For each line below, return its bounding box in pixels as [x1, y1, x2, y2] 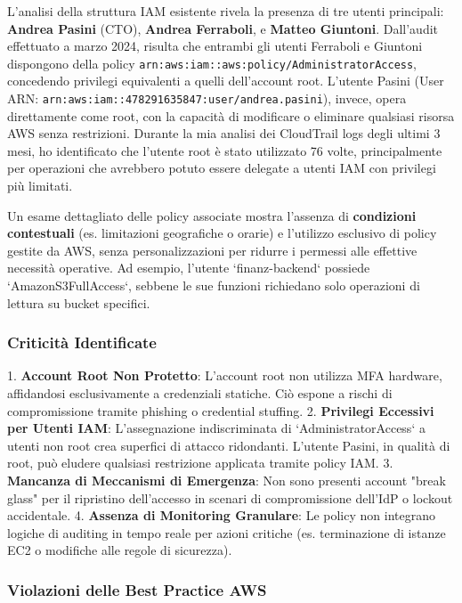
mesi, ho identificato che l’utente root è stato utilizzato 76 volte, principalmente [7, 141, 442, 159]
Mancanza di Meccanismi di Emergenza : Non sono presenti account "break [7, 471, 446, 489]
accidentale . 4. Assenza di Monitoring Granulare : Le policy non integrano [7, 506, 435, 525]
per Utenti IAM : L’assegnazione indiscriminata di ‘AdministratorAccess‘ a [7, 419, 426, 437]
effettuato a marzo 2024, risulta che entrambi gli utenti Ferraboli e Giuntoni [7, 37, 423, 55]
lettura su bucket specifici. [7, 293, 150, 312]
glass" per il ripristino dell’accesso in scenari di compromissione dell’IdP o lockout [7, 488, 453, 507]
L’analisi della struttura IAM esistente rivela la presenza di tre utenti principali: [7, 2, 444, 20]
